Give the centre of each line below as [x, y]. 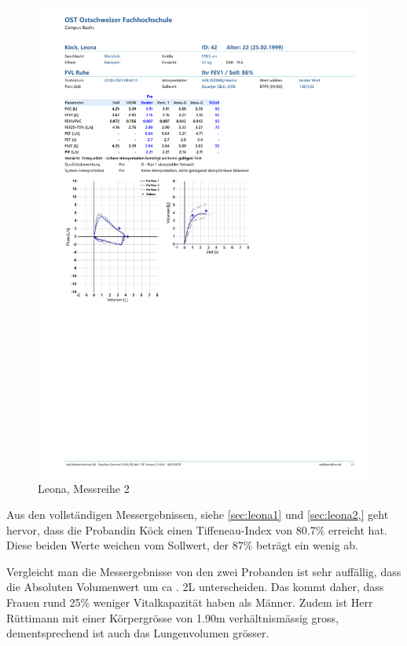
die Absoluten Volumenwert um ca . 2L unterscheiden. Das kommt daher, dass [195, 587]
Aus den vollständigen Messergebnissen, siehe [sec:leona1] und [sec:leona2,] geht [198, 515]
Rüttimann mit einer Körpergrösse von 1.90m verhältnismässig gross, [172, 617]
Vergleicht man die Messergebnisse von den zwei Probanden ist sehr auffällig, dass [204, 571]
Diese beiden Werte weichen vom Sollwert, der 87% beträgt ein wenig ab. [182, 545]
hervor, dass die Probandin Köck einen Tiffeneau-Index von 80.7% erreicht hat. [197, 529]
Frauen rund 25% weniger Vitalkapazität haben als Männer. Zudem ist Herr [190, 602]
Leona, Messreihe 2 [84, 488]
